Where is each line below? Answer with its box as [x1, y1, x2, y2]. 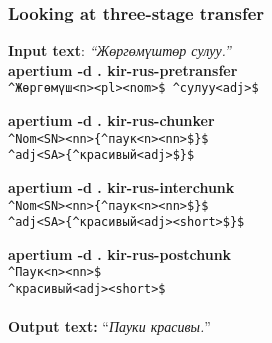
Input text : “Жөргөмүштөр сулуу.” [8, 40, 231, 61]
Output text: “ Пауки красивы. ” [8, 316, 211, 337]
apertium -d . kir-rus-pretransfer [8, 59, 238, 80]
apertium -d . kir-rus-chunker [8, 110, 215, 131]
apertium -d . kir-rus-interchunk [8, 176, 235, 197]
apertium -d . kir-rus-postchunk [8, 243, 232, 264]
